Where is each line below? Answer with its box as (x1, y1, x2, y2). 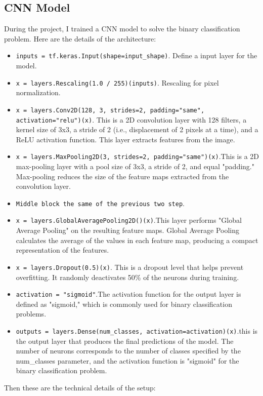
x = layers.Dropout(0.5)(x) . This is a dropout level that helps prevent (16, 261, 244, 272)
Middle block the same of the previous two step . (16, 197, 185, 208)
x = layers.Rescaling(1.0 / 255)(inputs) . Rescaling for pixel (16, 77, 219, 88)
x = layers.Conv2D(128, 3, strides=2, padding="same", (16, 106, 205, 114)
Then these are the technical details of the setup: (4, 382, 156, 393)
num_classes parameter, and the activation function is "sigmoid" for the (16, 355, 239, 366)
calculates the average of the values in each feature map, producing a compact (16, 234, 258, 245)
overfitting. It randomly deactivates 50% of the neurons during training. (16, 271, 239, 282)
